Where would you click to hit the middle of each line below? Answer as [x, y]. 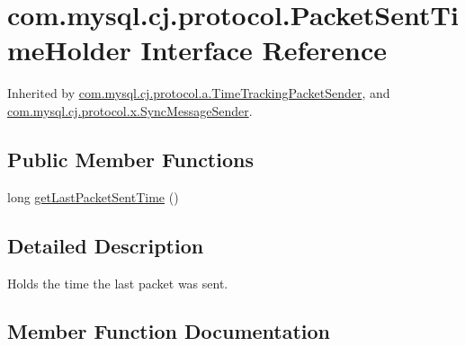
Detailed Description [106, 245]
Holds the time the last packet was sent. [118, 283]
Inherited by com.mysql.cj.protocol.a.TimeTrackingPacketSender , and [199, 93]
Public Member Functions [130, 159]
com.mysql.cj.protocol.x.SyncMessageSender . [130, 110]
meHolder [69, 50]
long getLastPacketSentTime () [93, 196]
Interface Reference [264, 50]
